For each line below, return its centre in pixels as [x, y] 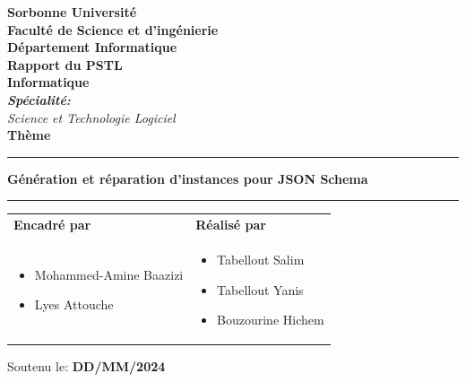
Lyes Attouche [74, 304]
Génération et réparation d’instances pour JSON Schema [188, 178]
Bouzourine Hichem [271, 320]
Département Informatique [92, 47]
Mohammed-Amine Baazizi [109, 274]
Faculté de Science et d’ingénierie [113, 29]
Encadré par [52, 225]
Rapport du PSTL [65, 64]
